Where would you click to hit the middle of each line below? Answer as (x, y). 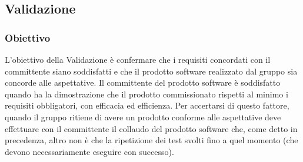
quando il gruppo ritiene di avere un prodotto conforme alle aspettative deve (143, 117)
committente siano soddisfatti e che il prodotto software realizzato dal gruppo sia (151, 71)
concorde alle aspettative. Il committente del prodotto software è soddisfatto (143, 82)
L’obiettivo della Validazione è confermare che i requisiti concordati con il (138, 59)
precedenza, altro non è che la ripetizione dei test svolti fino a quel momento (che (151, 140)
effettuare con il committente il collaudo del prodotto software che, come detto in (151, 128)
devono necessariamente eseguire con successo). (89, 151)
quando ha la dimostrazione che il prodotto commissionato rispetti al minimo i (146, 94)
